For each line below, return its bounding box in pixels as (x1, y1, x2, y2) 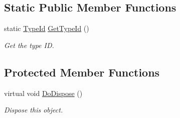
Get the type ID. (4, 39, 54, 50)
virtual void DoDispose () (4, 87, 83, 98)
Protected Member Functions (4, 64, 160, 79)
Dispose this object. (4, 104, 63, 115)
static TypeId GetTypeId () (4, 23, 89, 33)
